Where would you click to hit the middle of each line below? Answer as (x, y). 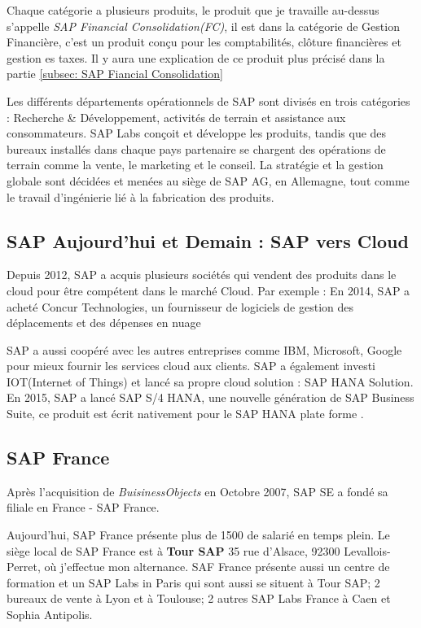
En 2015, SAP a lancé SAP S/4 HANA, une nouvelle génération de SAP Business (210, 397)
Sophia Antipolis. (50, 615)
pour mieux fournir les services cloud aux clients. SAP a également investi (191, 366)
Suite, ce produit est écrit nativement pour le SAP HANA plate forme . (185, 414)
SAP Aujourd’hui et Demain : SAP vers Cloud (208, 240)
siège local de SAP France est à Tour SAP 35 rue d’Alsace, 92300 (173, 550)
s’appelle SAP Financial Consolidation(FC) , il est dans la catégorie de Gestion (203, 26)
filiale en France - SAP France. (83, 507)
